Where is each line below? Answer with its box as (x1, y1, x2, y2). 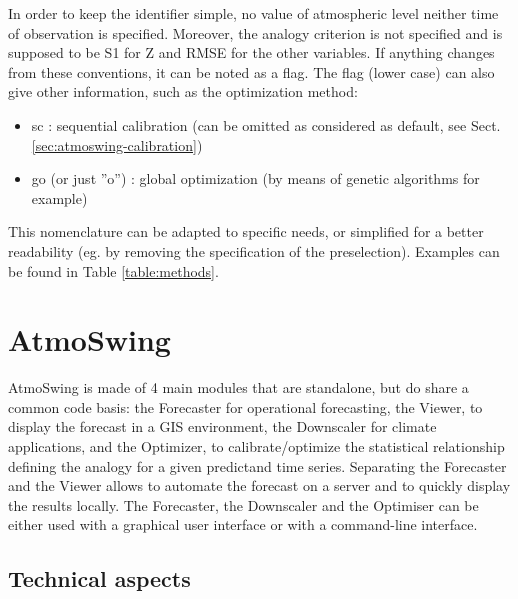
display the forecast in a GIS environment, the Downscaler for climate (8, 416, 437, 437)
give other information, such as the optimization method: (8, 81, 358, 102)
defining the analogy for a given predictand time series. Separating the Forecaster (8, 455, 507, 476)
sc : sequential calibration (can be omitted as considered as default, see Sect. (31, 114, 501, 135)
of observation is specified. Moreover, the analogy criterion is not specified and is (8, 22, 503, 43)
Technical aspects (8, 563, 191, 594)
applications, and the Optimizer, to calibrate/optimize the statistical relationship (8, 436, 505, 457)
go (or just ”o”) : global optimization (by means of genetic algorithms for (31, 168, 480, 189)
